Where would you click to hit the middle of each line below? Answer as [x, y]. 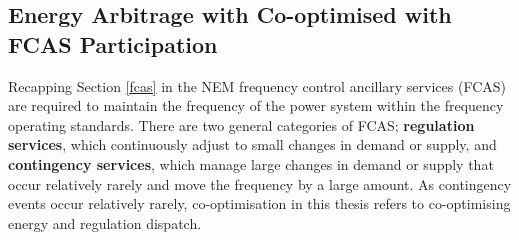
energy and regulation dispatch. [105, 222]
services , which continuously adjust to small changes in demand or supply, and [252, 144]
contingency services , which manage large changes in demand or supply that [251, 163]
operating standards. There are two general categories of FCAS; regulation [241, 124]
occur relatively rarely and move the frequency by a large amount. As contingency [260, 183]
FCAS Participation [113, 43]
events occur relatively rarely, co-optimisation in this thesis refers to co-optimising [259, 203]
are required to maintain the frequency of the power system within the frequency [256, 105]
